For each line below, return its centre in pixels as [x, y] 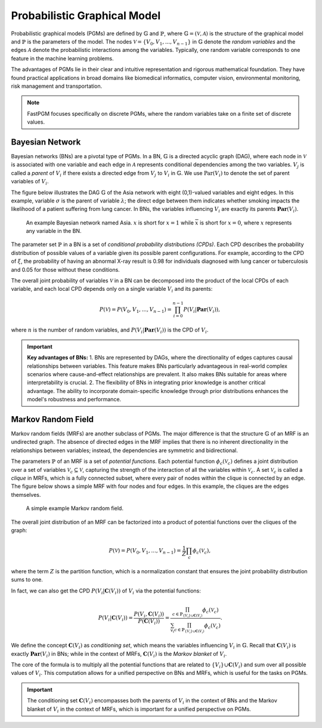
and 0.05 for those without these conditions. [66, 269]
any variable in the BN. [54, 231]
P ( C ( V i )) [149, 622]
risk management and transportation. [57, 86]
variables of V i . [30, 182]
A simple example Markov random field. [75, 508]
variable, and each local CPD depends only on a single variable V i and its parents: [112, 290]
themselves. [26, 494]
